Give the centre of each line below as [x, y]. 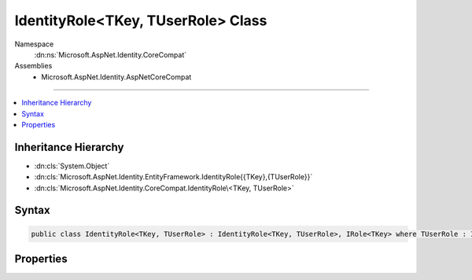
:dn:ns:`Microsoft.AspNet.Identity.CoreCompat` [111, 54]
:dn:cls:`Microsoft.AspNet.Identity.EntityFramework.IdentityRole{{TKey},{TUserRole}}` [173, 177]
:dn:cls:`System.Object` [72, 166]
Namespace [34, 44]
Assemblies [33, 66]
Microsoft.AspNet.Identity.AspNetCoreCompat [116, 77]
